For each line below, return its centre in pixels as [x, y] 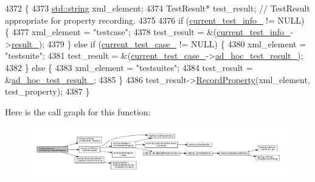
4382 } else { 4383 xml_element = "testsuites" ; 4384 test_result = [129, 67]
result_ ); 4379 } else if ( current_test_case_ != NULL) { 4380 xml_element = [159, 43]
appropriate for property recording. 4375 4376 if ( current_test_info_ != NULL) [155, 20]
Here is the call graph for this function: [78, 111]
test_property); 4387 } [47, 91]
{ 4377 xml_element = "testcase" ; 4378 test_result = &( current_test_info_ [148, 32]
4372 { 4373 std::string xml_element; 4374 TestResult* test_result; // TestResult [157, 8]
